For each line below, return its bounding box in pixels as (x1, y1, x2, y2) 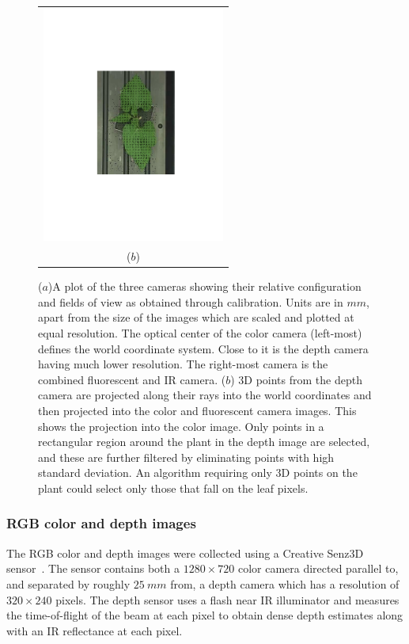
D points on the (281, 464, 358, 481)
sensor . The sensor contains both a (6, 560, 180, 577)
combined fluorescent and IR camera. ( (38, 371, 226, 387)
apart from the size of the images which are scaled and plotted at (38, 309, 354, 326)
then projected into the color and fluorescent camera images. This (38, 402, 357, 418)
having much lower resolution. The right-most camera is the (38, 356, 328, 372)
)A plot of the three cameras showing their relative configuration (47, 278, 362, 295)
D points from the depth (244, 371, 362, 387)
